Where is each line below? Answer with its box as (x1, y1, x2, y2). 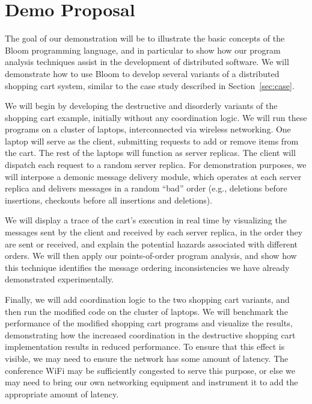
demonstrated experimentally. (5, 273, 114, 285)
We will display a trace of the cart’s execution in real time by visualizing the (5, 214, 287, 226)
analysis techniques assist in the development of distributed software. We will (5, 55, 289, 68)
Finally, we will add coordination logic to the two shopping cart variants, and (5, 293, 290, 305)
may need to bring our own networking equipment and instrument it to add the (5, 376, 298, 388)
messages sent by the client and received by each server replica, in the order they (5, 226, 303, 238)
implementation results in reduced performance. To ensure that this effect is (5, 340, 285, 353)
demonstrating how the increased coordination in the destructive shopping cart (5, 328, 296, 341)
